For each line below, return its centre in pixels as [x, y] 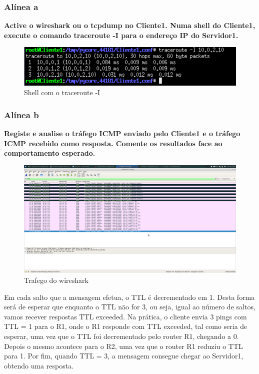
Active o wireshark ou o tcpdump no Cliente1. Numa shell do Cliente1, [130, 25]
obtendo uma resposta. [39, 365]
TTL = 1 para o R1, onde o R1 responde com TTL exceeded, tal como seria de [126, 326]
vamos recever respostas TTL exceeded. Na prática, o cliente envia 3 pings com [125, 316]
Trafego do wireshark [56, 280]
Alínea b [21, 115]
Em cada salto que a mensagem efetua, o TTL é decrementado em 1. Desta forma [129, 297]
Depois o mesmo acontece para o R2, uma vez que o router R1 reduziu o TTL [123, 346]
